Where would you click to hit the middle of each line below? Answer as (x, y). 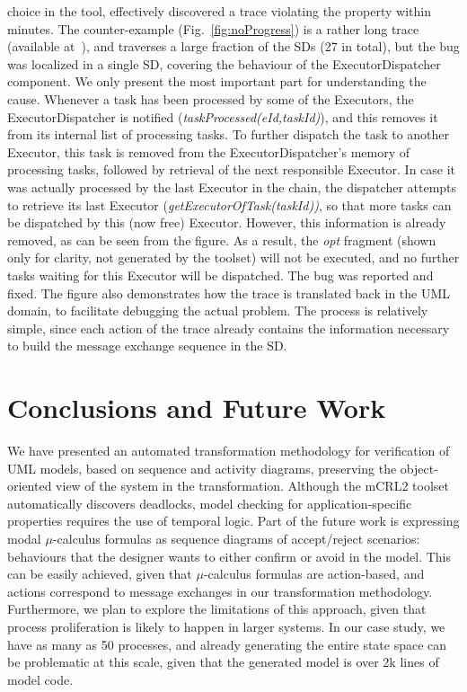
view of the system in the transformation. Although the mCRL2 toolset (252, 486)
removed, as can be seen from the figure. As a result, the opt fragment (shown (222, 240)
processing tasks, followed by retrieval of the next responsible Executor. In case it (232, 169)
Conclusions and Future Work (197, 408)
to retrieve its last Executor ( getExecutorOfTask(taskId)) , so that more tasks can (229, 204)
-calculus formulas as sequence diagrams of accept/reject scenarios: (236, 538)
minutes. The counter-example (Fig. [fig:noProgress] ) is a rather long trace (213, 28)
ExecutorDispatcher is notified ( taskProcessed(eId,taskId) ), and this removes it (223, 116)
